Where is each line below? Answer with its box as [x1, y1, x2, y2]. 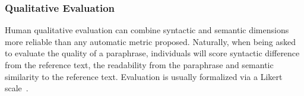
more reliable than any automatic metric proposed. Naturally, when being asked [5, 35, 296, 47]
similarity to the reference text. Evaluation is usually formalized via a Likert [5, 70, 283, 82]
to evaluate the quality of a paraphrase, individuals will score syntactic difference [5, 47, 300, 59]
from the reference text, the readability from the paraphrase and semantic [5, 59, 274, 71]
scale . [5, 82, 28, 94]
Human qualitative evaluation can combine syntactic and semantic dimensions [5, 24, 289, 36]
